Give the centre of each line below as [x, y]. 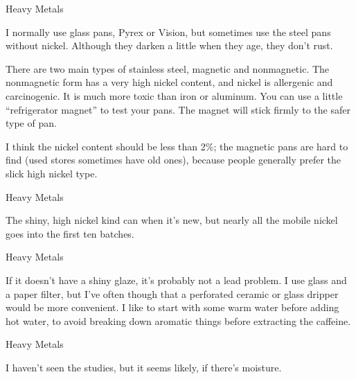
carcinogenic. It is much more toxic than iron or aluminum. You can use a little [174, 95]
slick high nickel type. [52, 173]
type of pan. [31, 123]
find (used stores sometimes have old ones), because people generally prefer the [173, 160]
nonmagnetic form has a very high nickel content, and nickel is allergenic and [169, 82]
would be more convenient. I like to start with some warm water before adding [172, 307]
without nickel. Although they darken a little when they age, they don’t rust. [169, 45]
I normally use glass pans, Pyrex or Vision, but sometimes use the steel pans [168, 32]
